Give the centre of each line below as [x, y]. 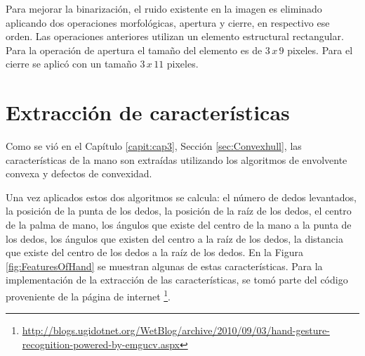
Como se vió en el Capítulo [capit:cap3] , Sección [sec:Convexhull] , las [154, 146]
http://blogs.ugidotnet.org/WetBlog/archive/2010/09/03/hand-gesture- [176, 330]
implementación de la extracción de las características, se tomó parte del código [177, 280]
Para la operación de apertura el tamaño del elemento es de [134, 50]
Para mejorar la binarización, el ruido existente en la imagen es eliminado [164, 8]
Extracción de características [148, 112]
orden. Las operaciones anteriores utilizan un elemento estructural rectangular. [175, 36]
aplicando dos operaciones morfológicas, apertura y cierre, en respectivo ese [168, 22]
